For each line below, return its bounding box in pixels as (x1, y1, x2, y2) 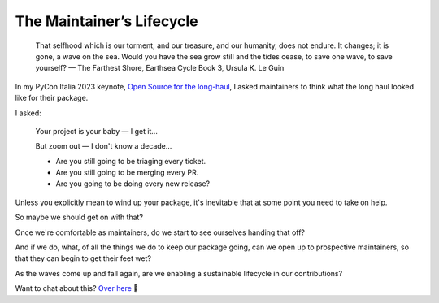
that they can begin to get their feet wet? (15, 253, 152, 263)
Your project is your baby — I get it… (35, 126, 159, 136)
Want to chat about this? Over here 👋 (15, 284, 138, 293)
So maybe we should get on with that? (15, 212, 144, 223)
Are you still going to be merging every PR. (55, 167, 199, 178)
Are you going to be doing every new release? (55, 179, 211, 188)
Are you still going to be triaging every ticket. (55, 156, 206, 166)
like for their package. (15, 93, 89, 103)
